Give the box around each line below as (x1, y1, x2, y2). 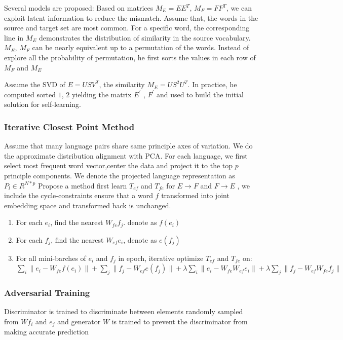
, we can (226, 3, 252, 13)
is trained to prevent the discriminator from (111, 316, 248, 326)
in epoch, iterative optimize (118, 252, 204, 263)
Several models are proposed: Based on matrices (4, 3, 154, 13)
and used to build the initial (156, 89, 244, 99)
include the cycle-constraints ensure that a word (4, 190, 153, 201)
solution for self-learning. (4, 99, 81, 109)
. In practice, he (187, 79, 237, 90)
